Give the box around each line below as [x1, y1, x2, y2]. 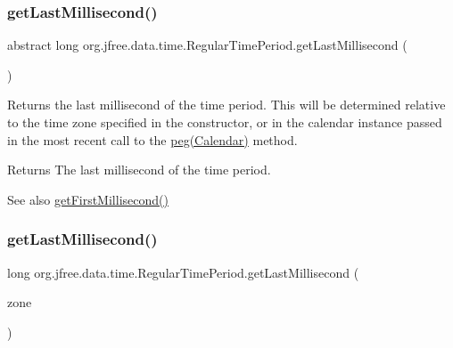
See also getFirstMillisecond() [7, 190, 169, 208]
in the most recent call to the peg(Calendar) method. [7, 130, 298, 149]
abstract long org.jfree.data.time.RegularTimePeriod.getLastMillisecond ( [7, 36, 408, 54]
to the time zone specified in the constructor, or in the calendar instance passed [7, 113, 442, 131]
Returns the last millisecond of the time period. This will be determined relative [7, 95, 446, 114]
